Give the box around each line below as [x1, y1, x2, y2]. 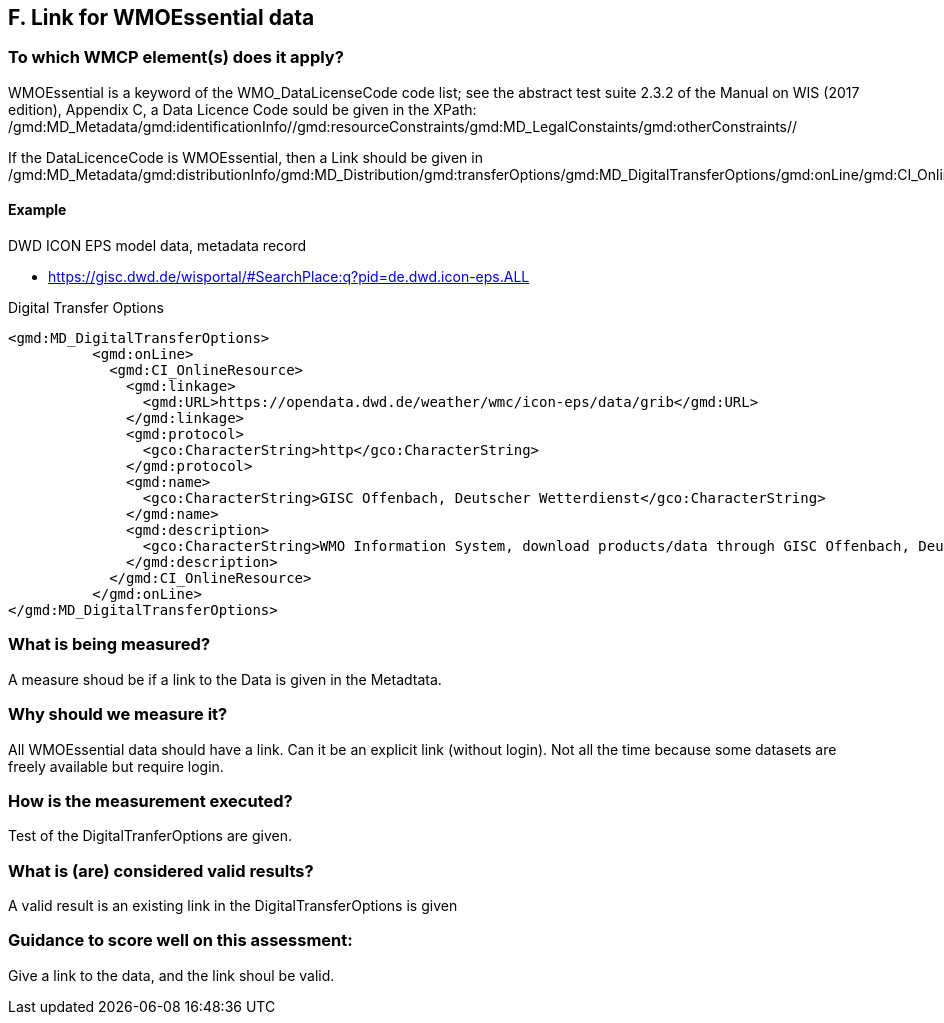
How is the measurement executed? [8, 790, 293, 811]
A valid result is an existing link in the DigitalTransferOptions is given [8, 897, 458, 915]
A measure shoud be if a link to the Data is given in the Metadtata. [8, 670, 442, 688]
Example [8, 201, 67, 219]
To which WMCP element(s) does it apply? [8, 47, 344, 68]
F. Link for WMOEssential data [8, 5, 315, 30]
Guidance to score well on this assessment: [8, 930, 353, 951]
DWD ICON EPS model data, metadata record [8, 237, 307, 255]
